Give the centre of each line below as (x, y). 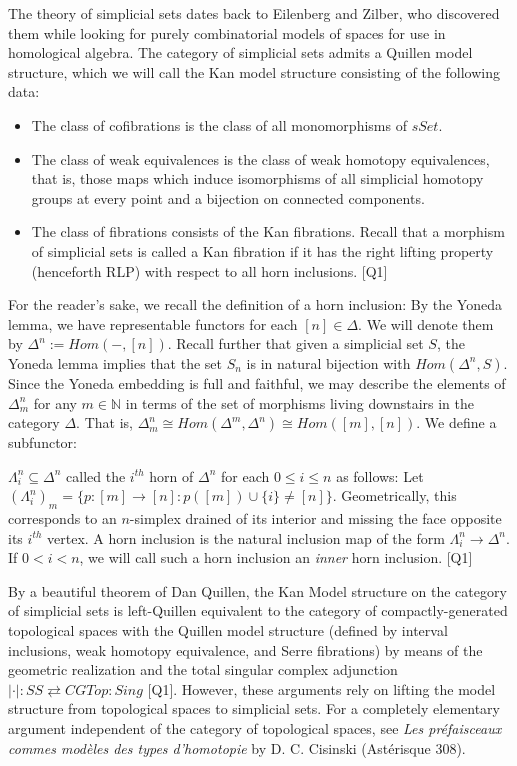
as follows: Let (380, 475)
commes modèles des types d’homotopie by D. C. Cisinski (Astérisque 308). (237, 747)
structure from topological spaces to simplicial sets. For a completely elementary (254, 708)
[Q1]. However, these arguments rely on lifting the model (321, 688)
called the (96, 475)
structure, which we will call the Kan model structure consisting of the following (254, 71)
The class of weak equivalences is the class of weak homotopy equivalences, (260, 158)
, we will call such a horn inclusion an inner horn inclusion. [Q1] (276, 557)
